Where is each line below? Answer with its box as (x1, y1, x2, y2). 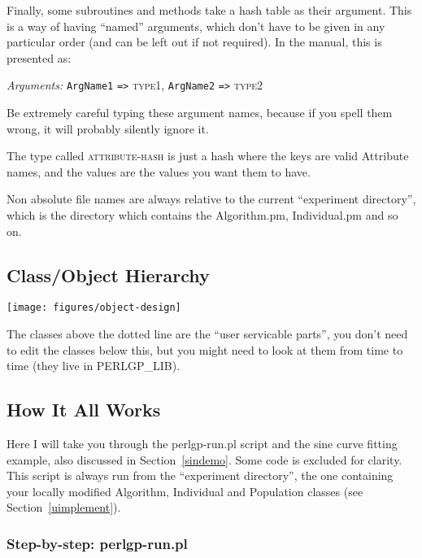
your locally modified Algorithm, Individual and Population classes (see (7, 482, 363, 499)
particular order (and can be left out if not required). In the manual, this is (7, 33, 382, 50)
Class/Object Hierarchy (7, 262, 210, 287)
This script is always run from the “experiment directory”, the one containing (7, 467, 394, 484)
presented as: (7, 49, 72, 66)
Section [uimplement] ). (7, 499, 121, 516)
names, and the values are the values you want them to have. (7, 163, 311, 180)
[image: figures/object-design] (7, 302, 181, 314)
